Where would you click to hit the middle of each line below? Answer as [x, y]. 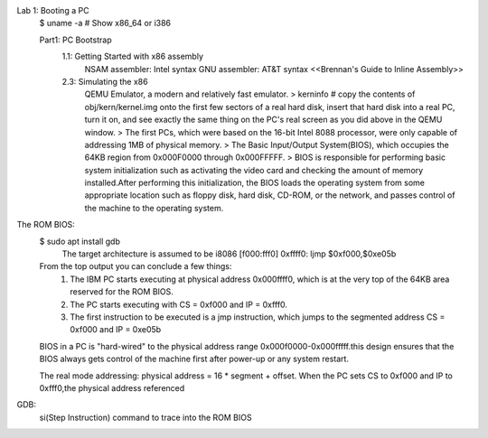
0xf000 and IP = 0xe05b [116, 330]
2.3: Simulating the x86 [105, 81]
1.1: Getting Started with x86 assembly [132, 56]
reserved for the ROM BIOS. [122, 292]
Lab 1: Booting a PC [53, 10]
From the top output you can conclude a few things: [136, 266]
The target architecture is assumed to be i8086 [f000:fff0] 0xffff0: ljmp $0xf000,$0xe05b [229, 254]
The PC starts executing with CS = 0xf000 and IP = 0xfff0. [179, 304]
